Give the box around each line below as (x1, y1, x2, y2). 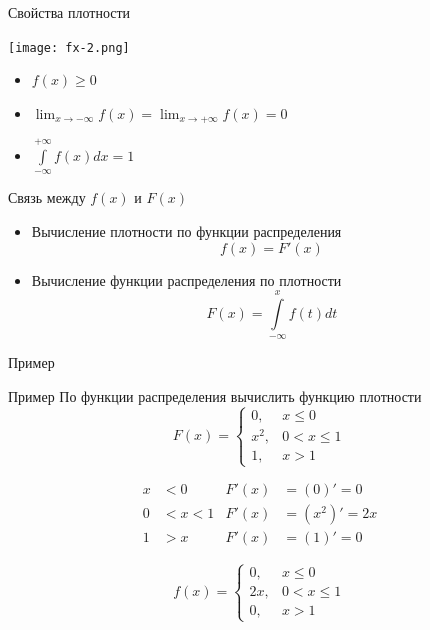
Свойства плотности (8, 2, 131, 22)
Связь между (8, 187, 86, 208)
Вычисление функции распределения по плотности (31, 269, 342, 290)
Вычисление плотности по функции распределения (31, 221, 342, 242)
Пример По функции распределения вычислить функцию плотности (8, 386, 422, 407)
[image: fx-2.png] (8, 40, 130, 55)
